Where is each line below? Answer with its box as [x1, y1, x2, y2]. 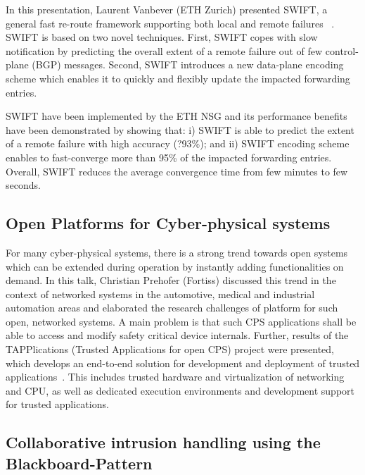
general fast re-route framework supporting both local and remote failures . [6, 16, 335, 30]
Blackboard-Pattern [6, 452, 153, 474]
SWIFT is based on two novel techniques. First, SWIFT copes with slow [6, 30, 318, 44]
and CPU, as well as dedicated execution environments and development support [6, 383, 355, 397]
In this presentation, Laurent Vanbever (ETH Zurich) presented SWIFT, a [6, 2, 328, 16]
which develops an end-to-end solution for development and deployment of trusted [6, 355, 360, 370]
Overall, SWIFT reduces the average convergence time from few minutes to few [6, 164, 348, 178]
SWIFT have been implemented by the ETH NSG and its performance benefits [6, 109, 347, 123]
